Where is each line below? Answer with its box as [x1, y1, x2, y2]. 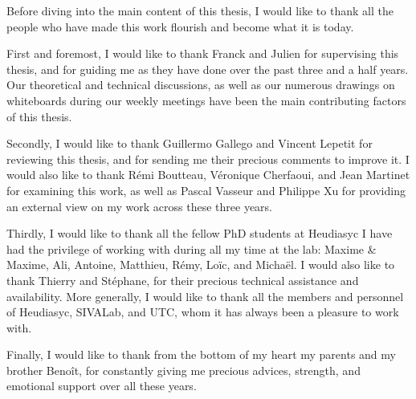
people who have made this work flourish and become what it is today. [6, 18, 354, 35]
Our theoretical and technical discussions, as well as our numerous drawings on [6, 76, 395, 93]
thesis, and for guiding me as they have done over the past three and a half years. [6, 60, 409, 77]
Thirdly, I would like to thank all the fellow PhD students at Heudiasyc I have [6, 225, 393, 242]
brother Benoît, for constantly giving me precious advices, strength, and [6, 361, 361, 378]
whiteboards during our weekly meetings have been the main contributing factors [6, 92, 406, 108]
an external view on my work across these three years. [6, 197, 273, 214]
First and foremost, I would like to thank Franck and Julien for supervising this [6, 45, 399, 62]
